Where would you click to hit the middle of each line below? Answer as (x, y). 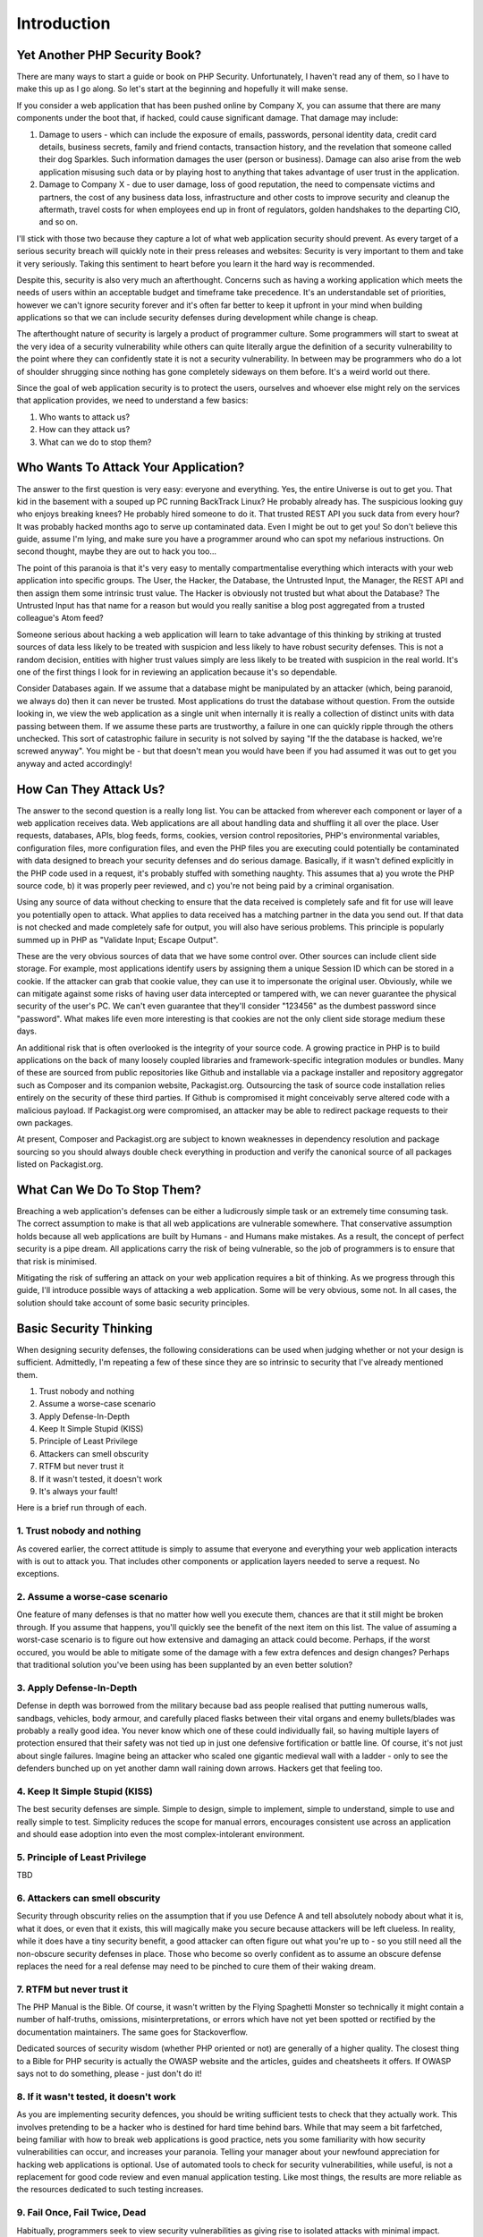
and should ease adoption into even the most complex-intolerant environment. (161, 1834)
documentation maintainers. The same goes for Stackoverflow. (132, 2032)
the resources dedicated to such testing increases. (110, 2190)
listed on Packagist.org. (60, 1164)
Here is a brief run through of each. (81, 1508)
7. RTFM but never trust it (72, 1989)
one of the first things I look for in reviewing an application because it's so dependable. (177, 672)
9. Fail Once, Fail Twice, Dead (81, 2213)
